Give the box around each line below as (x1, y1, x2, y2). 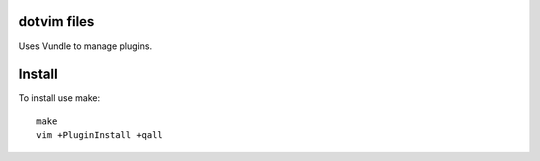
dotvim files (18, 13, 95, 30)
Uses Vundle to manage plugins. (18, 40, 153, 52)
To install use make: (18, 92, 101, 104)
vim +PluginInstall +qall (36, 130, 164, 141)
